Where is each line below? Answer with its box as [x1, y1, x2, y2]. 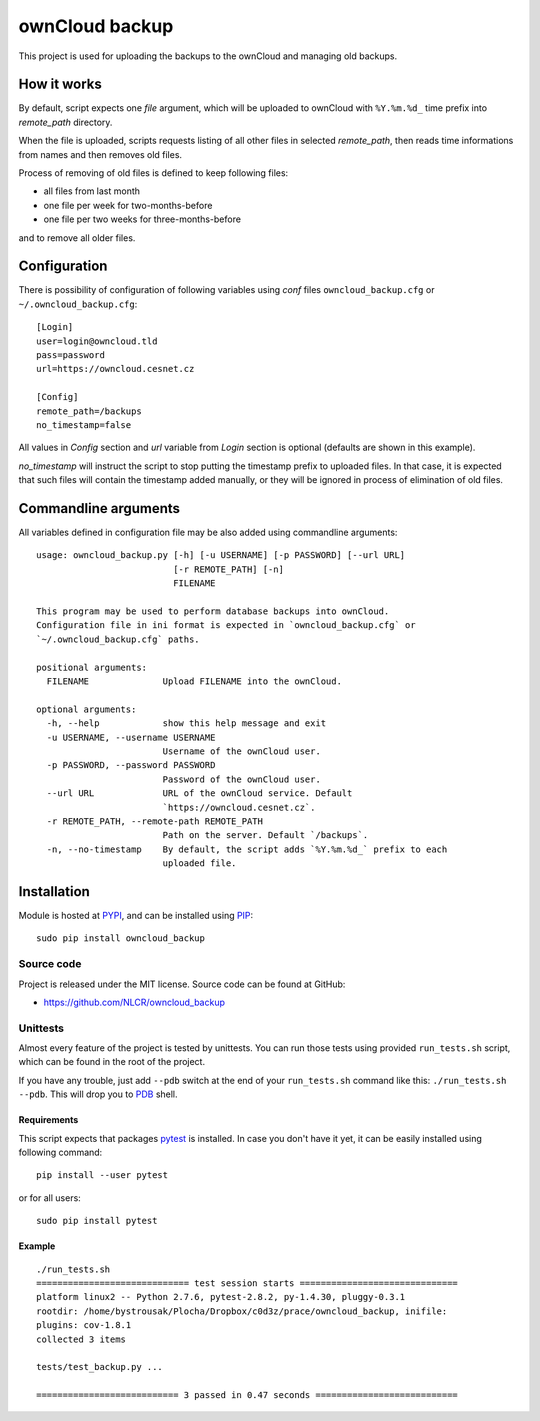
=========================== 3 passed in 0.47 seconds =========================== [36, 1390, 459, 1401]
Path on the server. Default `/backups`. [162, 830, 369, 841]
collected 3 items [36, 1333, 127, 1345]
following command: [18, 1146, 103, 1158]
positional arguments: [36, 661, 148, 673]
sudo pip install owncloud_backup [36, 933, 205, 944]
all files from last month [43, 185, 140, 197]
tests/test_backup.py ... [36, 1361, 164, 1373]
